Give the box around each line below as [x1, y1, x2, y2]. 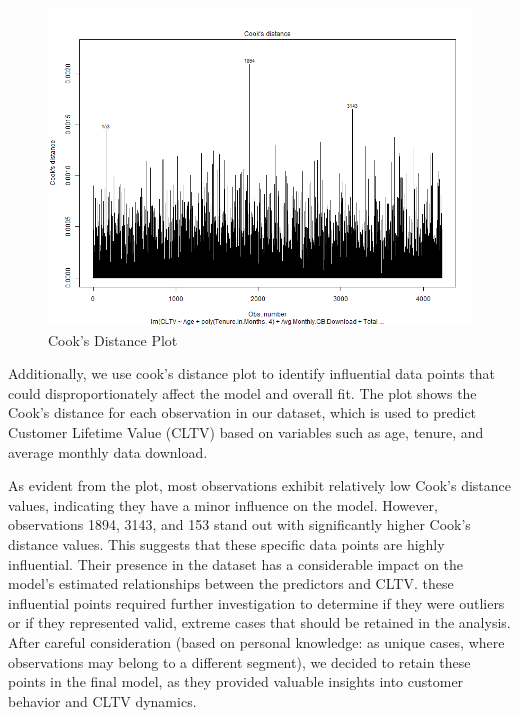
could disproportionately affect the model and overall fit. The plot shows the [8, 382, 477, 403]
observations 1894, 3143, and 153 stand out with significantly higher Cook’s [8, 514, 471, 535]
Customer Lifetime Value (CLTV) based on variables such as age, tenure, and [8, 421, 484, 442]
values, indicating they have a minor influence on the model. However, [8, 494, 438, 515]
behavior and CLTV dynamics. [8, 690, 197, 711]
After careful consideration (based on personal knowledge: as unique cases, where [8, 631, 505, 652]
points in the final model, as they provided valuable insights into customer [8, 671, 464, 692]
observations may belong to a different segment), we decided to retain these [8, 651, 471, 672]
